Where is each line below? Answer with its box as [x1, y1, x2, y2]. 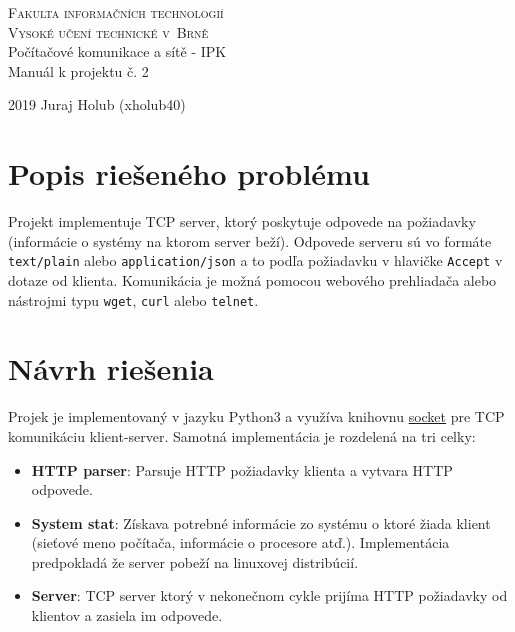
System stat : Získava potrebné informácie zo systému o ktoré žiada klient [31, 512, 491, 533]
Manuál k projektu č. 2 [8, 60, 149, 81]
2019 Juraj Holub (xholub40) [8, 94, 186, 115]
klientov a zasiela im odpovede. [31, 605, 223, 626]
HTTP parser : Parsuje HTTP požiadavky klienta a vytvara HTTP [31, 459, 453, 480]
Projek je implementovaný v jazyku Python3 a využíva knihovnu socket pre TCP [8, 406, 505, 427]
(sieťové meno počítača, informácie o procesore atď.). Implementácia [31, 532, 450, 553]
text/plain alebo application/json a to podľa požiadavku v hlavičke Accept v [8, 250, 503, 271]
